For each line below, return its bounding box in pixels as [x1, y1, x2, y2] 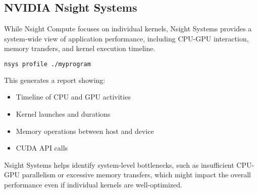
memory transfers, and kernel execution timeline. [4, 43, 156, 54]
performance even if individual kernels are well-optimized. [4, 179, 182, 190]
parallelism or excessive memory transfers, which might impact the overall [22, 169, 251, 180]
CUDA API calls [16, 142, 68, 153]
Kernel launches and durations [16, 109, 111, 119]
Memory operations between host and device [16, 125, 154, 136]
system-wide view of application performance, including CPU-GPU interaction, [4, 33, 249, 43]
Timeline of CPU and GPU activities [16, 91, 131, 102]
